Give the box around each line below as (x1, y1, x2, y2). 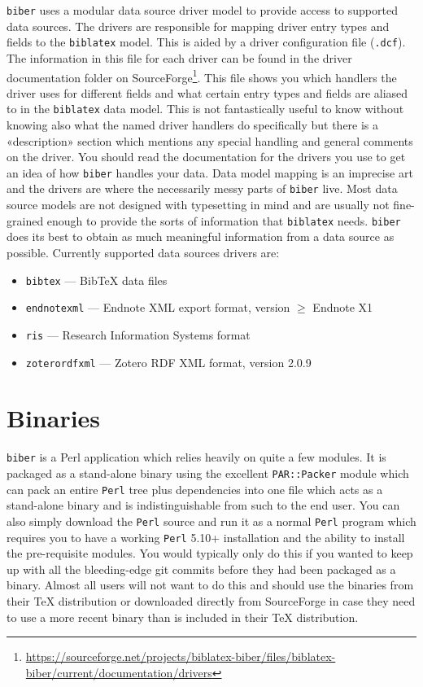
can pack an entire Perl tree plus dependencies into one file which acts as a (7, 480, 383, 497)
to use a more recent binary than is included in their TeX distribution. (7, 608, 359, 625)
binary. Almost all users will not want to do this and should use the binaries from (7, 576, 414, 593)
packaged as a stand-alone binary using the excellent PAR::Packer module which (7, 464, 409, 481)
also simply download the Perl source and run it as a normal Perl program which (7, 512, 416, 529)
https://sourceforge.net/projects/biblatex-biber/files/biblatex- (25, 648, 336, 665)
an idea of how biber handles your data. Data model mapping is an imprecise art (7, 164, 413, 181)
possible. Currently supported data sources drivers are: (7, 243, 280, 260)
